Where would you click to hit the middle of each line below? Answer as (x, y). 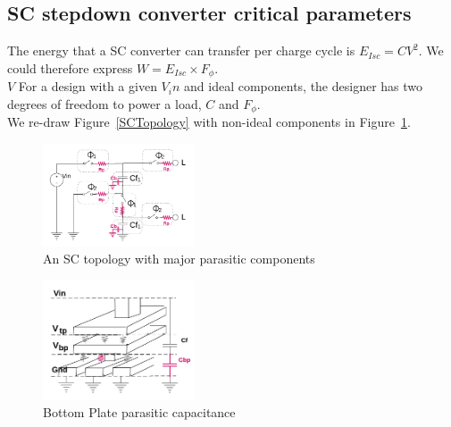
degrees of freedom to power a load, (104, 103)
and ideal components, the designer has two (304, 86)
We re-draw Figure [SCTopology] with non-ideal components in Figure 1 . (209, 122)
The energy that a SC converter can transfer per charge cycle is (181, 50)
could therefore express (70, 67)
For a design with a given (88, 86)
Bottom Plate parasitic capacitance (139, 412)
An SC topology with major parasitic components (179, 259)
